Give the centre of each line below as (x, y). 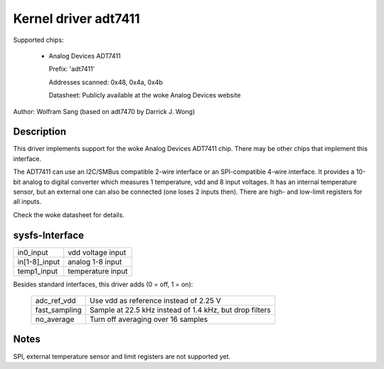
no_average (55, 319)
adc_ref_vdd (55, 301)
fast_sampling (58, 310)
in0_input (33, 252)
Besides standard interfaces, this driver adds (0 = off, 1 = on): (103, 284)
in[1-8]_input (39, 261)
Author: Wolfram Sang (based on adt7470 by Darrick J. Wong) (104, 111)
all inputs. (27, 202)
